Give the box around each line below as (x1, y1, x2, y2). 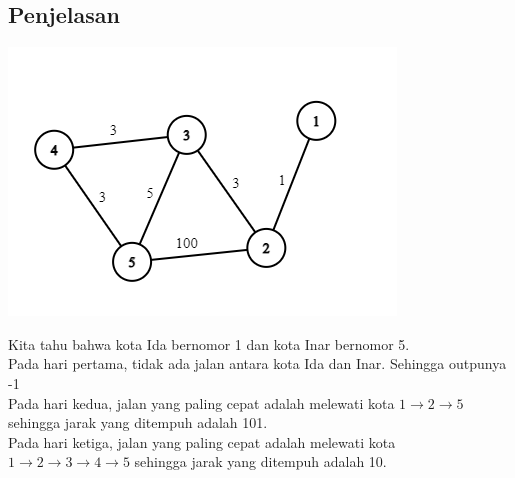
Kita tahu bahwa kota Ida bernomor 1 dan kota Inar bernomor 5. (8, 333, 410, 354)
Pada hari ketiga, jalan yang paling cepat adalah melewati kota (8, 431, 396, 452)
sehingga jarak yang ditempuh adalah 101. (8, 412, 268, 433)
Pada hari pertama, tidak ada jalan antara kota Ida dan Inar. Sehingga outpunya (8, 353, 507, 374)
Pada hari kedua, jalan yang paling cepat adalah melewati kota (8, 392, 395, 413)
